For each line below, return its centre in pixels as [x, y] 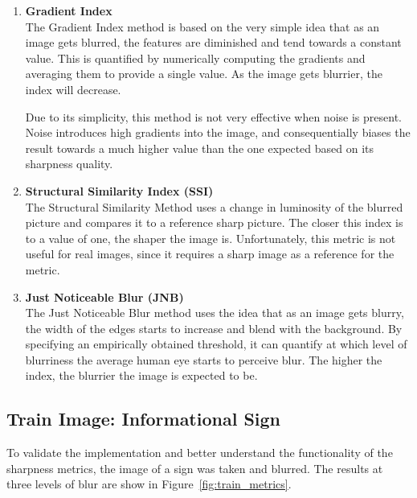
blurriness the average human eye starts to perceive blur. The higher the [204, 359]
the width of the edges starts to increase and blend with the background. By [214, 328]
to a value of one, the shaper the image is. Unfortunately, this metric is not [211, 238]
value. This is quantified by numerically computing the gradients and [195, 58]
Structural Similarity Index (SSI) [119, 190]
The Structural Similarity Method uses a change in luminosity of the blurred [214, 206]
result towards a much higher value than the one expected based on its [200, 148]
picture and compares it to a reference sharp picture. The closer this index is [214, 222]
